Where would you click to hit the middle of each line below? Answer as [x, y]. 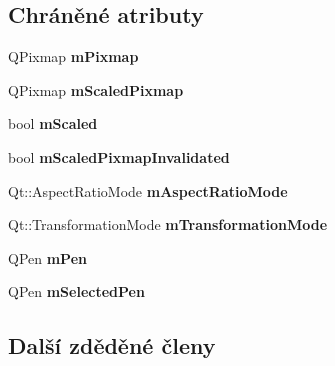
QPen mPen [47, 257]
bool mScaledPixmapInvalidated [119, 156]
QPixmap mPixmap [73, 56]
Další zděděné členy [112, 345]
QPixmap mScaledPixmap [96, 89]
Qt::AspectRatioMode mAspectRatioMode [148, 190]
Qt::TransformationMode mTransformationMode [168, 224]
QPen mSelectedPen [76, 291]
